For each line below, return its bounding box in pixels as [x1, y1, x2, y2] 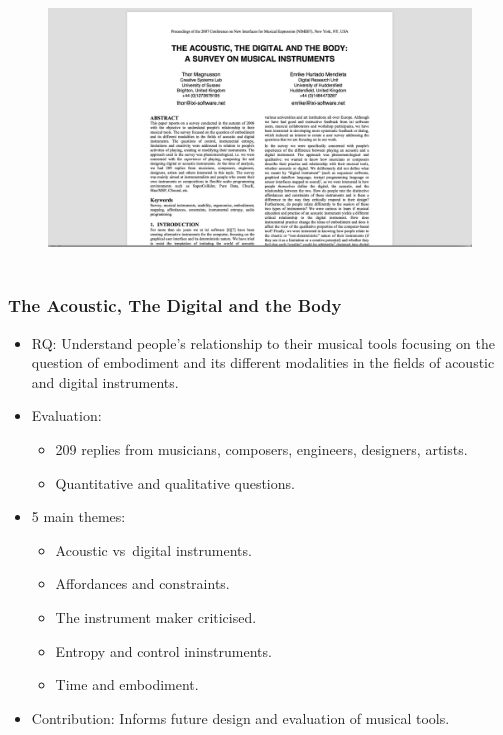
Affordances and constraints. [55, 573, 230, 594]
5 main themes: [31, 506, 126, 527]
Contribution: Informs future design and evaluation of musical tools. [31, 707, 450, 728]
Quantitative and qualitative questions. [55, 472, 295, 493]
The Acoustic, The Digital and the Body [8, 293, 342, 318]
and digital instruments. [31, 371, 179, 392]
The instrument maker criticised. [55, 607, 257, 627]
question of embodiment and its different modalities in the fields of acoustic [31, 352, 495, 373]
